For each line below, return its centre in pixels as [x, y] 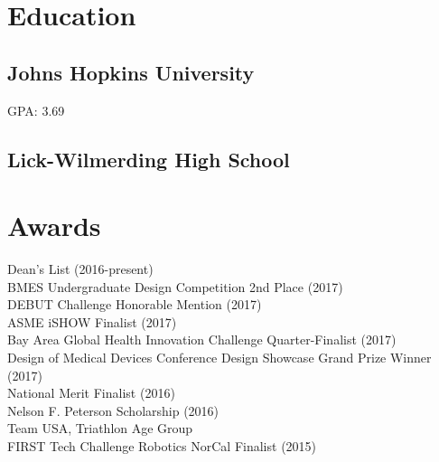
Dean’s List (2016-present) [80, 269]
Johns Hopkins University [131, 72]
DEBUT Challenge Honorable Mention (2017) [135, 304]
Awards [54, 226]
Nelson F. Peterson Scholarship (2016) [113, 410]
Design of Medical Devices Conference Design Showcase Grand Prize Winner [219, 358]
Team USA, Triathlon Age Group [100, 428]
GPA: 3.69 [36, 110]
